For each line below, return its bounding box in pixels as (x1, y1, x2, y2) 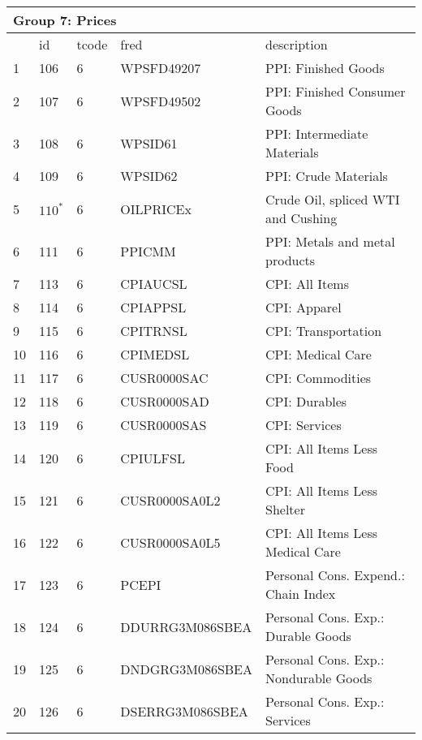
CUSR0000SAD (120, 392, 209, 411)
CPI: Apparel (265, 298, 342, 316)
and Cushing (265, 209, 338, 227)
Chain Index (265, 584, 336, 603)
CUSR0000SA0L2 (120, 490, 221, 510)
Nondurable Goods (265, 669, 372, 687)
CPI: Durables (265, 392, 347, 411)
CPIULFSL (120, 448, 185, 467)
